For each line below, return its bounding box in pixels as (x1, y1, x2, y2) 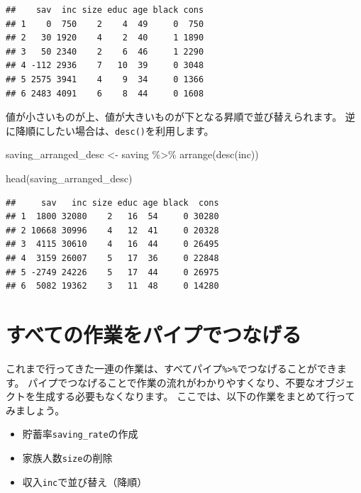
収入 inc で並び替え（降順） (22, 474, 148, 489)
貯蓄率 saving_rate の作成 (22, 426, 138, 441)
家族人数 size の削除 (22, 450, 113, 465)
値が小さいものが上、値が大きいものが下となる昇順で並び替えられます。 (6, 109, 343, 124)
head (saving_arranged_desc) (6, 171, 133, 185)
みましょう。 (6, 402, 65, 417)
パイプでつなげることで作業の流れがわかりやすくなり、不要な (28, 375, 316, 389)
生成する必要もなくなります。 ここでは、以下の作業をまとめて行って (35, 389, 355, 404)
